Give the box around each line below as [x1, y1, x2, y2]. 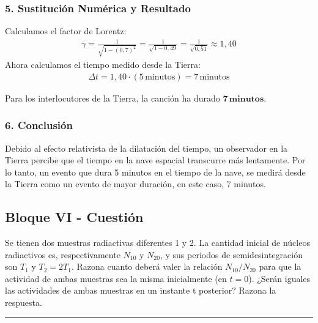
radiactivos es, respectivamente [5, 248, 120, 261]
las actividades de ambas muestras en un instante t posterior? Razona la [5, 284, 276, 297]
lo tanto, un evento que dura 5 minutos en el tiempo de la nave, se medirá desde [5, 165, 306, 178]
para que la [259, 260, 301, 273]
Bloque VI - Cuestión [5, 207, 144, 226]
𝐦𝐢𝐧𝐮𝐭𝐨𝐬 [229, 94, 264, 103]
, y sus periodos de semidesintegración [160, 248, 303, 261]
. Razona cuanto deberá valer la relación [71, 260, 223, 273]
